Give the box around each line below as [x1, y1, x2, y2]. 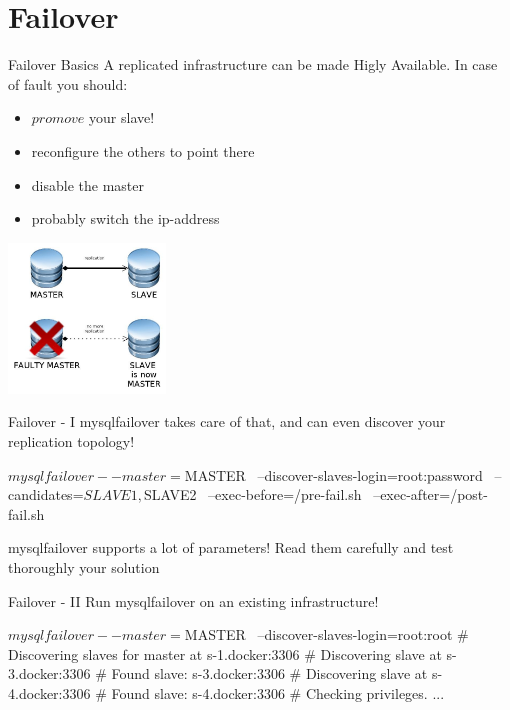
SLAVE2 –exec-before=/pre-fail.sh [143, 484, 362, 505]
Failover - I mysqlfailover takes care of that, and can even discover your [8, 411, 446, 432]
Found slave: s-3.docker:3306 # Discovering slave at [111, 663, 428, 684]
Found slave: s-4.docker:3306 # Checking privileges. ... [111, 682, 445, 703]
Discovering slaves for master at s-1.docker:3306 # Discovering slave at [8, 643, 442, 664]
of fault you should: [8, 73, 128, 94]
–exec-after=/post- [373, 484, 488, 505]
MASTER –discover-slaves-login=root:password [184, 464, 483, 485]
